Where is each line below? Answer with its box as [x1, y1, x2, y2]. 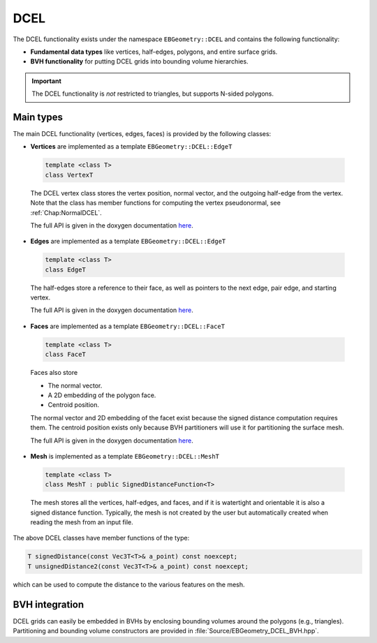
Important [31, 77, 62, 85]
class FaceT [45, 350, 87, 359]
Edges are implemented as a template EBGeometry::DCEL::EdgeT [30, 237, 226, 246]
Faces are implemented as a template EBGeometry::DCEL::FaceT [30, 322, 226, 330]
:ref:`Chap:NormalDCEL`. [30, 208, 103, 216]
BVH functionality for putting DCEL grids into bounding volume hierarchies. [30, 57, 249, 66]
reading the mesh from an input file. [30, 518, 134, 526]
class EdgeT [45, 265, 87, 274]
